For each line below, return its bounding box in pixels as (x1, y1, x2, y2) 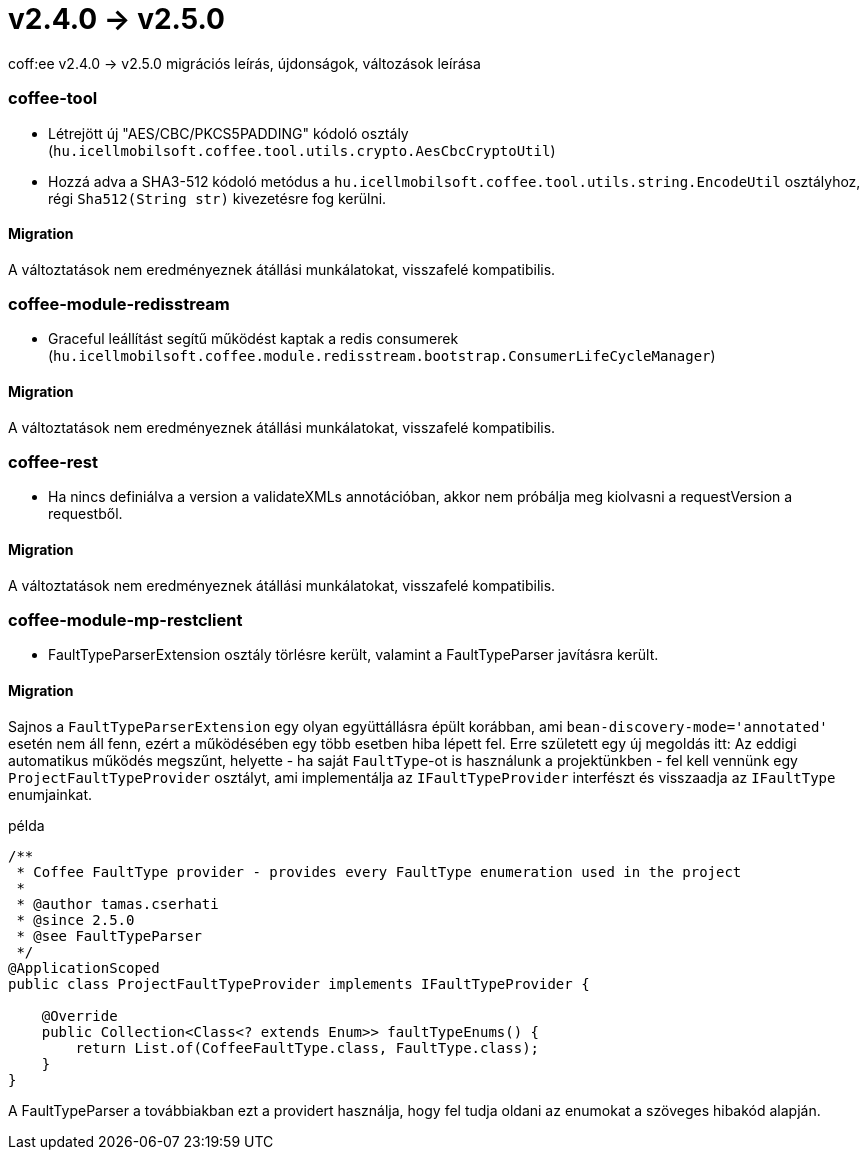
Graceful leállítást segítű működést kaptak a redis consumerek (48, 330, 459, 348)
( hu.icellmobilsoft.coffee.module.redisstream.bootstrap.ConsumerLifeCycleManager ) (48, 347, 716, 365)
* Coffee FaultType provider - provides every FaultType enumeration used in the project (16, 863, 742, 880)
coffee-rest (8, 452, 98, 473)
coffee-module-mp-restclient (8, 610, 243, 631)
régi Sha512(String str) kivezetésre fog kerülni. (48, 189, 387, 207)
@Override (41, 1007, 118, 1024)
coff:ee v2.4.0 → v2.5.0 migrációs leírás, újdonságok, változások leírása (8, 54, 481, 72)
